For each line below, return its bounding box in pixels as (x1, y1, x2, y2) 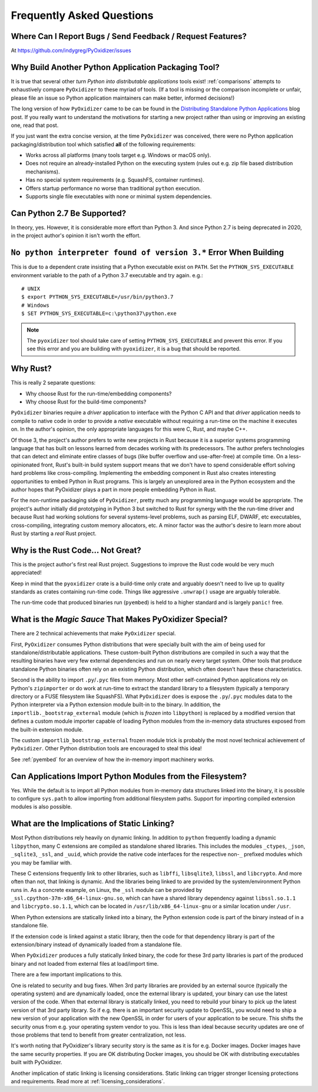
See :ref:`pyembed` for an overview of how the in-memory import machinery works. (11, 756, 214, 763)
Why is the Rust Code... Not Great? (11, 545, 141, 555)
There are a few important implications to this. (11, 971, 123, 978)
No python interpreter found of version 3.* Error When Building (11, 248, 284, 258)
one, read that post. (11, 122, 59, 129)
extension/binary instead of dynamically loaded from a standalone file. (11, 941, 182, 948)
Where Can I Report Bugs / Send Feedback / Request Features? (11, 31, 247, 41)
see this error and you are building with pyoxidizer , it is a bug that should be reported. (26, 345, 241, 352)
